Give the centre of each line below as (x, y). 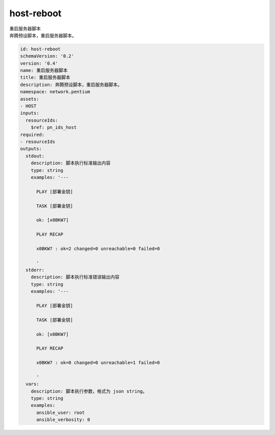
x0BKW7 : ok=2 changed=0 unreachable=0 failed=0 (98, 249)
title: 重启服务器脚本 (45, 77)
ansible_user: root (61, 412)
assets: (30, 99)
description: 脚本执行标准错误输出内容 (75, 277)
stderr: (35, 270)
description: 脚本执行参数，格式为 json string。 (89, 391)
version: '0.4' (39, 63)
